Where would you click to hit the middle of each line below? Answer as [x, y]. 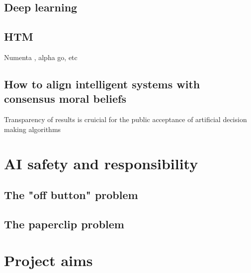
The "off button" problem [71, 195]
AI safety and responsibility [101, 163]
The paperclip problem [64, 224]
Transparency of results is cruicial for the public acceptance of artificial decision [125, 119]
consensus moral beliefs [65, 99]
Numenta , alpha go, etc [41, 57]
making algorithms [33, 129]
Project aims [48, 260]
